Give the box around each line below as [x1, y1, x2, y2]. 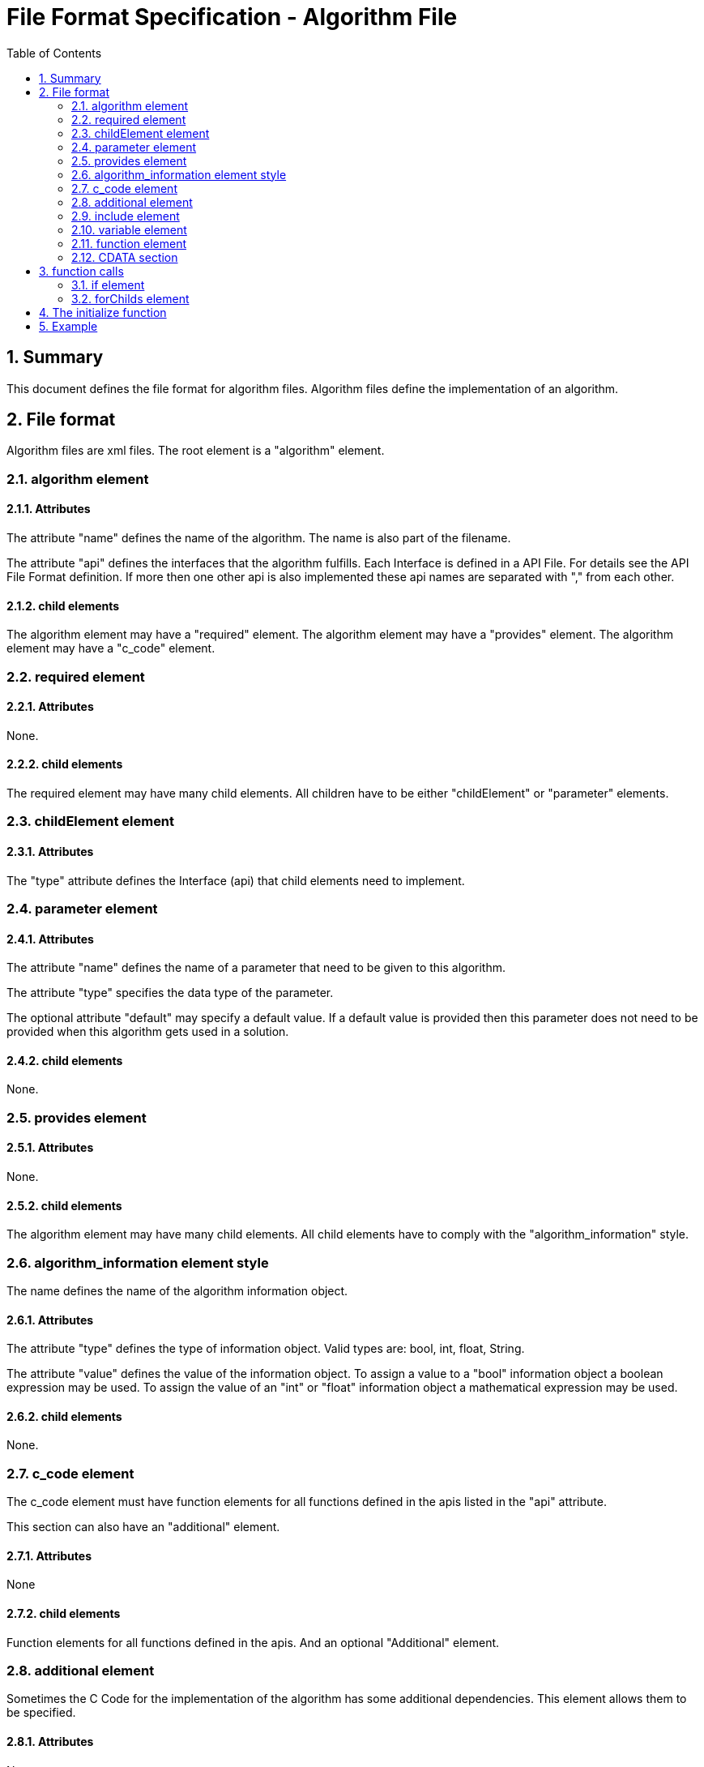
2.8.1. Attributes [6, 1735, 94, 1749]
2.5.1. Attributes [6, 1140, 94, 1155]
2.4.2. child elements [6, 1053, 123, 1067]
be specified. [6, 1705, 76, 1720]
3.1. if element [71, 277, 145, 292]
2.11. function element [71, 236, 187, 250]
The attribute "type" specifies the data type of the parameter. [6, 986, 334, 1000]
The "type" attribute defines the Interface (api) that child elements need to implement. [6, 873, 465, 888]
